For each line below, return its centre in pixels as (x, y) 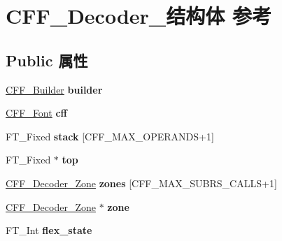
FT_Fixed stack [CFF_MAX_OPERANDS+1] (110, 136)
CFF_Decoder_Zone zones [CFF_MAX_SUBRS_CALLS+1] (141, 183)
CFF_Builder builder (54, 89)
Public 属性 (47, 60)
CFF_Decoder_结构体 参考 (139, 16)
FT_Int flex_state (49, 230)
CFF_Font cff (36, 113)
